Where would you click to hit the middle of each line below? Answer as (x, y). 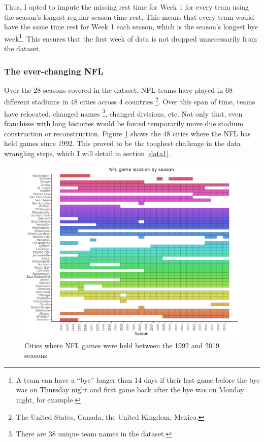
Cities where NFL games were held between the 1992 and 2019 (122, 345)
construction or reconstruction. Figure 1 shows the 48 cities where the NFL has (127, 133)
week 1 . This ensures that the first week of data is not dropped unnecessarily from (131, 38)
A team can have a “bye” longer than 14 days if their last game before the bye (138, 379)
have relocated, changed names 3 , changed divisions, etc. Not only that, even (123, 113)
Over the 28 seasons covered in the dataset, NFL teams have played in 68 (118, 89)
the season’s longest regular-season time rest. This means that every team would (129, 16)
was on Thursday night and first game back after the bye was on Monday (130, 390)
